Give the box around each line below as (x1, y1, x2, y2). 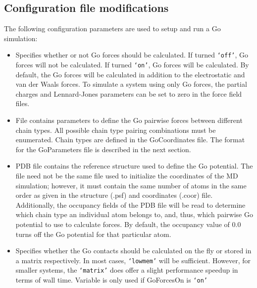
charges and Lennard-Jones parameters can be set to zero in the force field (15, 88, 242, 99)
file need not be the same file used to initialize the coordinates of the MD (15, 171, 238, 181)
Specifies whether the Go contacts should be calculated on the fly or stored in (15, 245, 252, 256)
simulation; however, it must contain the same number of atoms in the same (15, 180, 247, 190)
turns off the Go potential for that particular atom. (15, 229, 171, 239)
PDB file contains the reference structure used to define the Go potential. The (15, 161, 253, 171)
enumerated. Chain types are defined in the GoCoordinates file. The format (15, 134, 245, 145)
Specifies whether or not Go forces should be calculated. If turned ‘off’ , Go (15, 50, 249, 60)
